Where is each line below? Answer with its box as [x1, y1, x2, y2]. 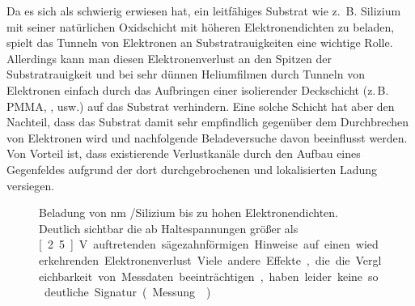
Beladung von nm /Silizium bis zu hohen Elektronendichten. [39, 204, 338, 221]
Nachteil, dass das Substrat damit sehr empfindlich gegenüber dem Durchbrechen [6, 113, 409, 130]
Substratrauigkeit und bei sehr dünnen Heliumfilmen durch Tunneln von [6, 66, 365, 83]
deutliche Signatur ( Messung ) [44, 283, 211, 300]
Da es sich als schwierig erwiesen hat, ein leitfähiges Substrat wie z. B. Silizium [6, 2, 401, 19]
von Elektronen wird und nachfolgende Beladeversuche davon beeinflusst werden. [6, 129, 408, 146]
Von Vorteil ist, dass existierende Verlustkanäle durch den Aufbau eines [6, 145, 361, 162]
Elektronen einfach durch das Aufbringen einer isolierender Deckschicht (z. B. [6, 81, 389, 98]
